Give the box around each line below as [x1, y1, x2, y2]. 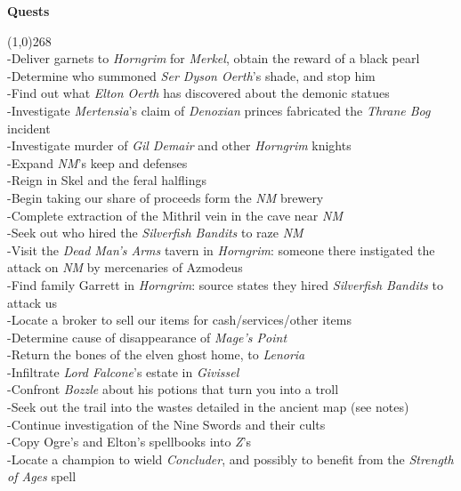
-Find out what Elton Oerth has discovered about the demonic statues [7, 84, 390, 102]
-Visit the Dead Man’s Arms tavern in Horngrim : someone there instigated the [7, 240, 435, 259]
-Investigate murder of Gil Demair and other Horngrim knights [7, 136, 352, 155]
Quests [7, 2, 50, 20]
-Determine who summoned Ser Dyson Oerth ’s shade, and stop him [7, 66, 376, 85]
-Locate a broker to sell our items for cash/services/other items [7, 310, 352, 329]
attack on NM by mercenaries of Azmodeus [7, 258, 243, 277]
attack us [7, 293, 58, 311]
